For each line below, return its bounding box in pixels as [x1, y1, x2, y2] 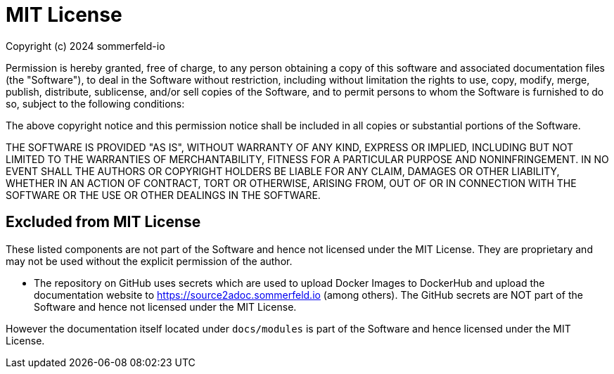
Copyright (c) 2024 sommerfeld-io [6, 39, 165, 52]
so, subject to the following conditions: [6, 97, 185, 110]
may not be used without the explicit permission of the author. [6, 254, 293, 267]
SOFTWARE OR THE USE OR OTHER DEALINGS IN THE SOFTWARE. [6, 188, 321, 201]
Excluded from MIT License [6, 213, 201, 231]
